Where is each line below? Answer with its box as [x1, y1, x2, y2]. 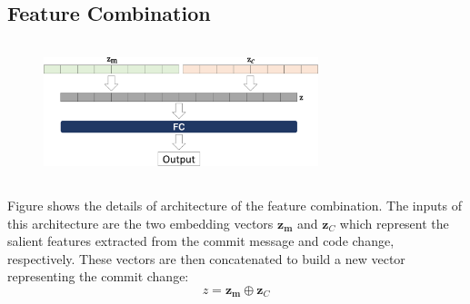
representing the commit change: [7, 267, 189, 286]
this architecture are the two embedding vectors [7, 213, 274, 232]
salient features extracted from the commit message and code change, [7, 231, 395, 250]
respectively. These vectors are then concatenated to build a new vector [7, 249, 405, 268]
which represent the [339, 213, 449, 232]
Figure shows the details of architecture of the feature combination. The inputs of [7, 195, 462, 214]
